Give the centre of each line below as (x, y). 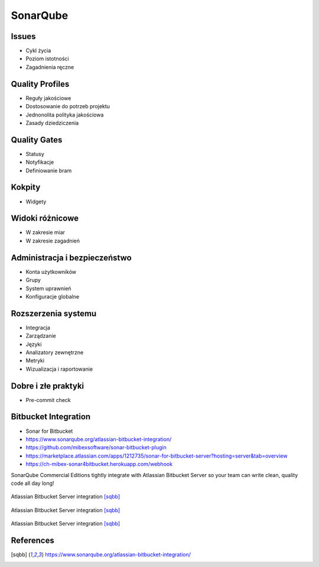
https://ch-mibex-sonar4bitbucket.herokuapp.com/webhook (99, 464)
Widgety (36, 202)
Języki (34, 344)
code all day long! (32, 483)
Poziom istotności (47, 59)
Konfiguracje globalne (53, 296)
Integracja (38, 328)
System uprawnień (48, 288)
